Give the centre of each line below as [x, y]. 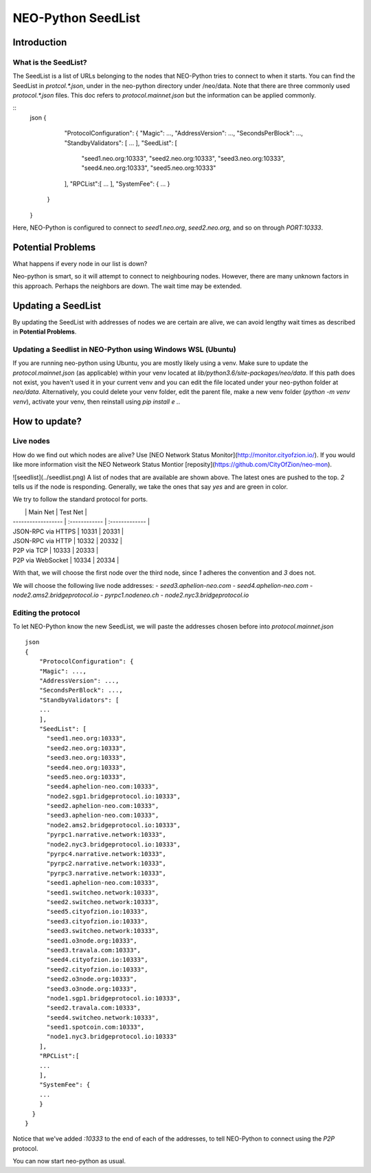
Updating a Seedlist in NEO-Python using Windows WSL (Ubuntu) [124, 349]
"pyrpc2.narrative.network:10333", [106, 864]
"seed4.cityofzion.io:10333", [97, 960]
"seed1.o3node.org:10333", [92, 941]
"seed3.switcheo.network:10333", [103, 931]
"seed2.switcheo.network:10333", [103, 902]
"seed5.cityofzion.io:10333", [97, 912]
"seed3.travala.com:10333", [93, 950]
